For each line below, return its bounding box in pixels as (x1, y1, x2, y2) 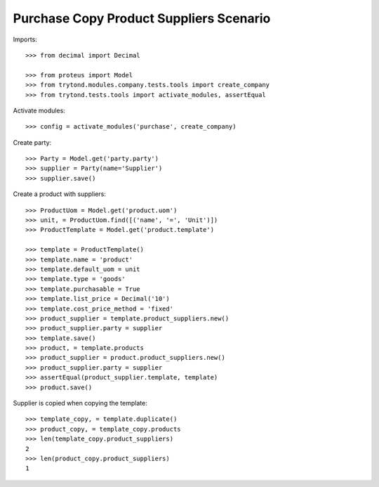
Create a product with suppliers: (13, 190, 107, 198)
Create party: (13, 138, 52, 147)
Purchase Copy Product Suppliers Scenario (13, 11, 271, 26)
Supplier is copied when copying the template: (13, 399, 147, 408)
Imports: (13, 35, 38, 44)
